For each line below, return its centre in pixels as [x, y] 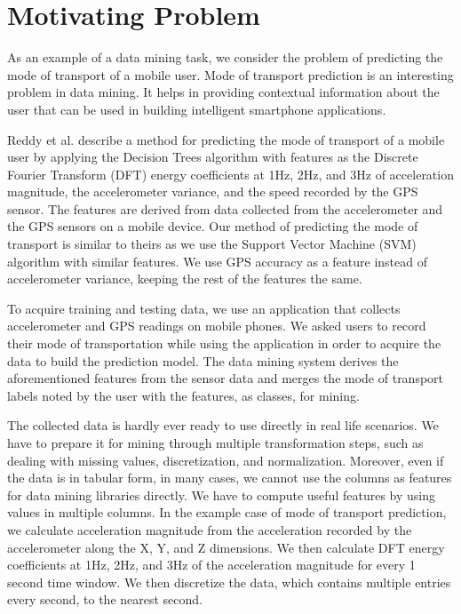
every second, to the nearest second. [105, 599]
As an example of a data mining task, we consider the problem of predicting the [225, 57]
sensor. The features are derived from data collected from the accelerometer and [225, 208]
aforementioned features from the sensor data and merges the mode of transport [226, 378]
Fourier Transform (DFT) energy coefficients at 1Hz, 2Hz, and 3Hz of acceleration [230, 174]
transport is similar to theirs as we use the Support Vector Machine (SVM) [212, 244]
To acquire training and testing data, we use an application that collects [204, 308]
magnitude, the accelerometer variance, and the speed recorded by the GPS [213, 191]
